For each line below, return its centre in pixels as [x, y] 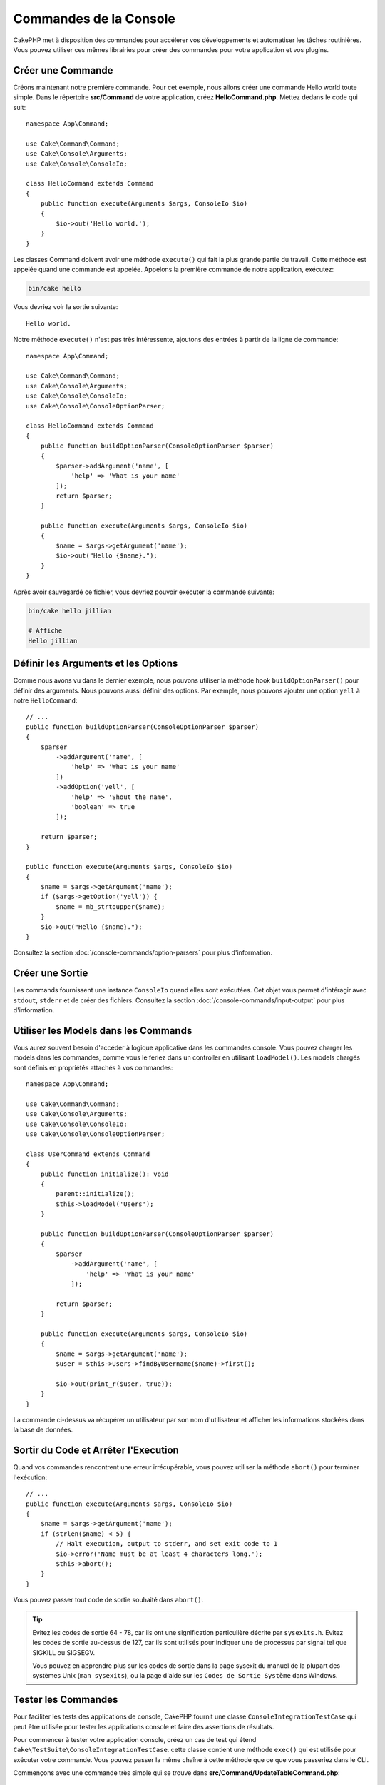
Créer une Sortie [51, 974]
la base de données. [43, 1430]
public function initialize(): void [104, 1174]
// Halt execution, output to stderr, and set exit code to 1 [167, 1544]
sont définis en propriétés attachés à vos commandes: [93, 1067]
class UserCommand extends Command [88, 1154]
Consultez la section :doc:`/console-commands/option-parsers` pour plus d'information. [143, 952]
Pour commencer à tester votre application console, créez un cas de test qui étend [135, 1740]
